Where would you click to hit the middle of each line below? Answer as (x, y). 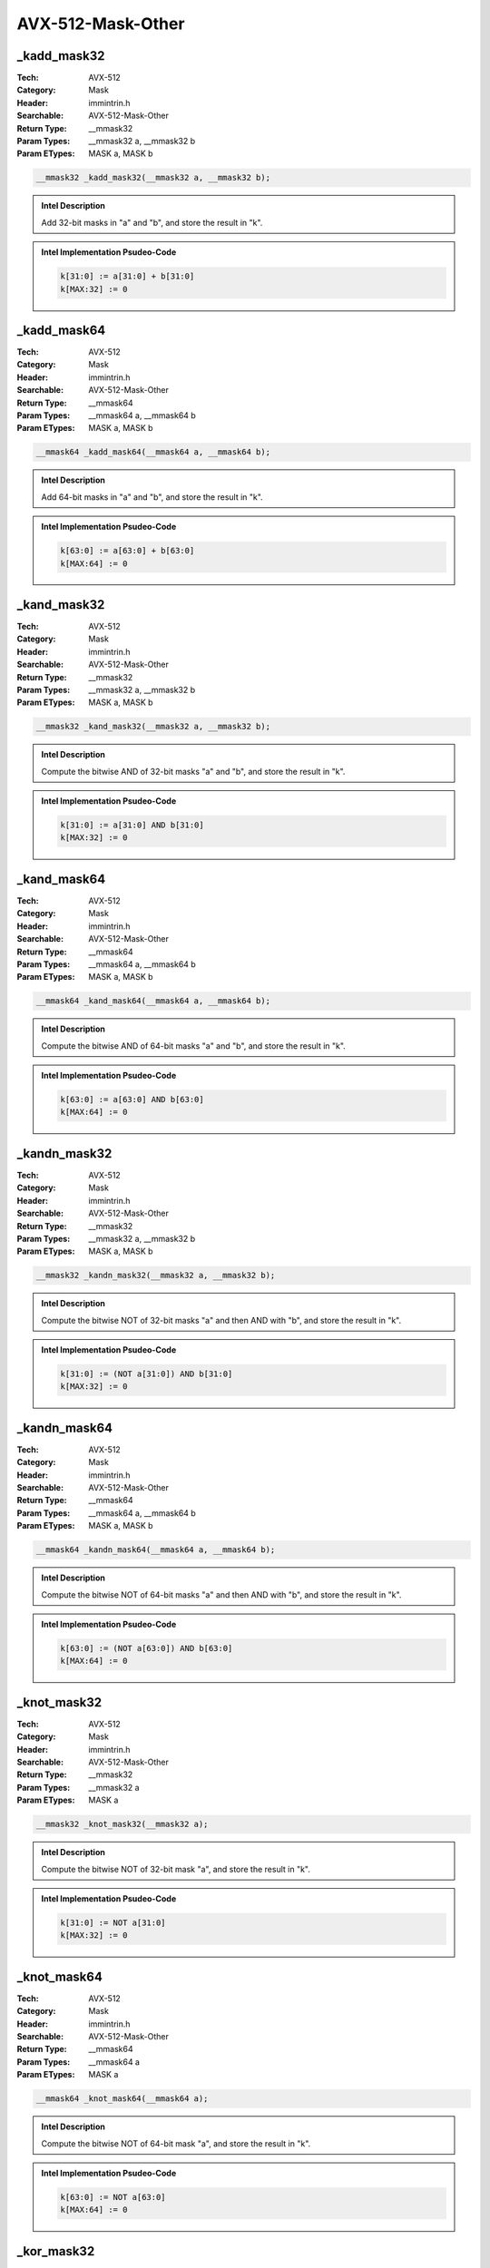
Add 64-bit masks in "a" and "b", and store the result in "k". (152, 497)
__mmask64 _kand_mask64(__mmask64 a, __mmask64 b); (153, 1001)
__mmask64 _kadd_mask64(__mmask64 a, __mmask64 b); (153, 452)
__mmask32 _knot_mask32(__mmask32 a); (122, 1824)
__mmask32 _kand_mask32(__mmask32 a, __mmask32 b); (153, 727)
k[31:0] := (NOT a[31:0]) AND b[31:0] (147, 1374)
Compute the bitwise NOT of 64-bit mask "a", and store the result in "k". (176, 2143)
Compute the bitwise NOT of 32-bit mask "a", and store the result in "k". (176, 1869)
